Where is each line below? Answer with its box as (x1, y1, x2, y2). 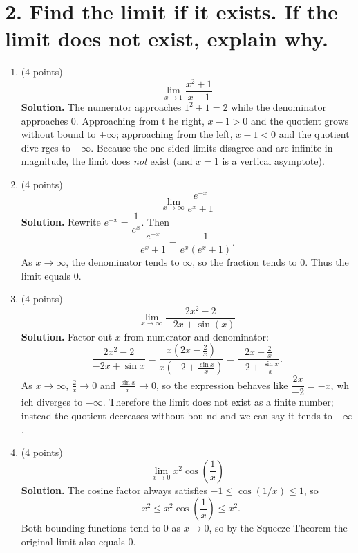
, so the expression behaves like (156, 377, 288, 392)
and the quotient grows (251, 113, 349, 127)
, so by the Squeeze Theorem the (209, 520, 348, 535)
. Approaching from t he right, (75, 113, 205, 127)
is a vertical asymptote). (222, 154, 325, 168)
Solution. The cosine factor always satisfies (21, 482, 207, 497)
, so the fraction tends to (192, 254, 297, 269)
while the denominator (231, 100, 326, 114)
